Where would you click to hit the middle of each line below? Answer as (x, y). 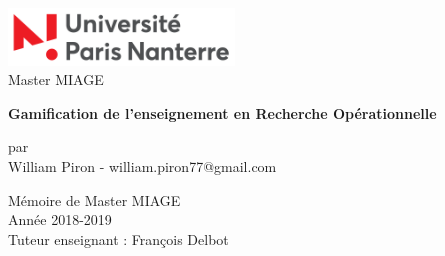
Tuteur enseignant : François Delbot (118, 238)
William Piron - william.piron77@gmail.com (142, 165)
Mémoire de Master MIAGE (94, 199)
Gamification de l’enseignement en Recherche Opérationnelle (222, 112)
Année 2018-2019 (60, 219)
